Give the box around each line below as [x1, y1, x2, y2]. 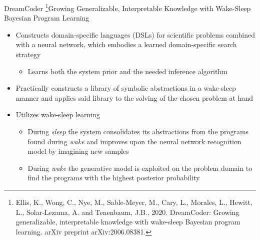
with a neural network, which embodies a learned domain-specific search [15, 39, 237, 50]
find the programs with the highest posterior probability [27, 172, 200, 183]
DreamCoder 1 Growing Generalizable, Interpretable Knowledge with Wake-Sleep [4, 2, 251, 13]
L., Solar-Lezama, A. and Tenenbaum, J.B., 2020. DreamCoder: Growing [15, 206, 239, 217]
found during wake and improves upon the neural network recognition [27, 136, 241, 146]
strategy [15, 49, 41, 60]
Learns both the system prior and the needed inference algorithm [27, 66, 227, 76]
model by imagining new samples [27, 146, 129, 156]
